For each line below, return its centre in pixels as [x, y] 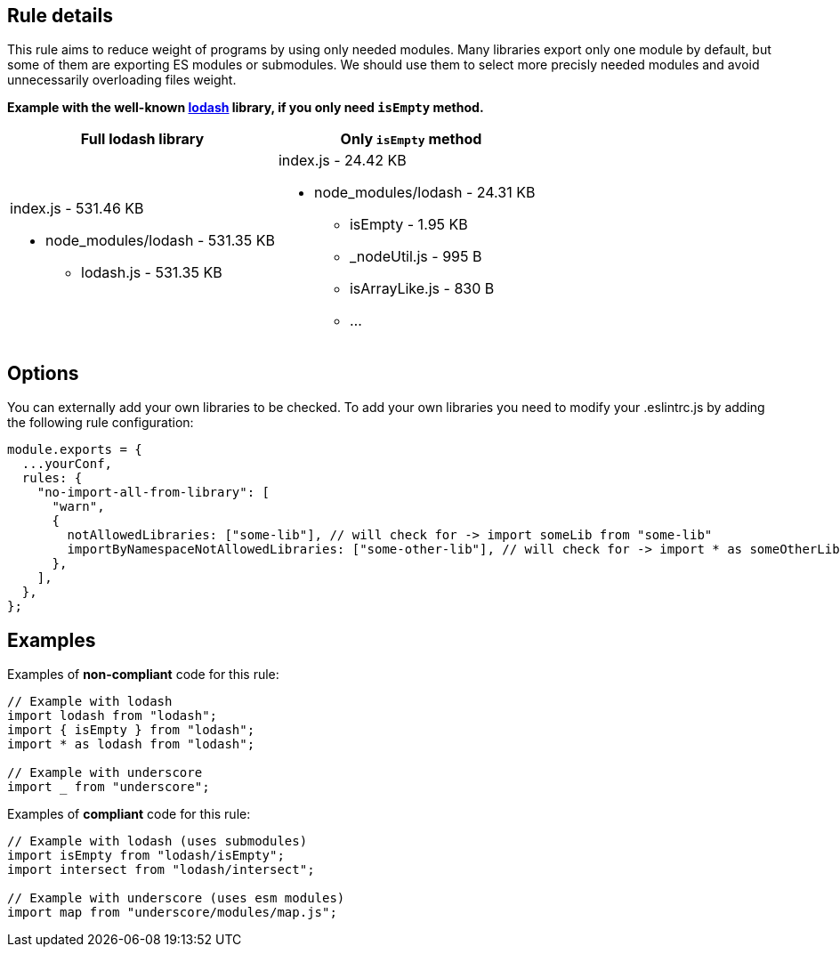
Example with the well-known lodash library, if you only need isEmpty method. [246, 108]
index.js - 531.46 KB [77, 209]
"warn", [78, 507]
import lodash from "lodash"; [113, 716]
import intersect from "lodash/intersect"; [161, 870]
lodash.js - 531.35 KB [152, 273]
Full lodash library [142, 139]
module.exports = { [75, 450]
